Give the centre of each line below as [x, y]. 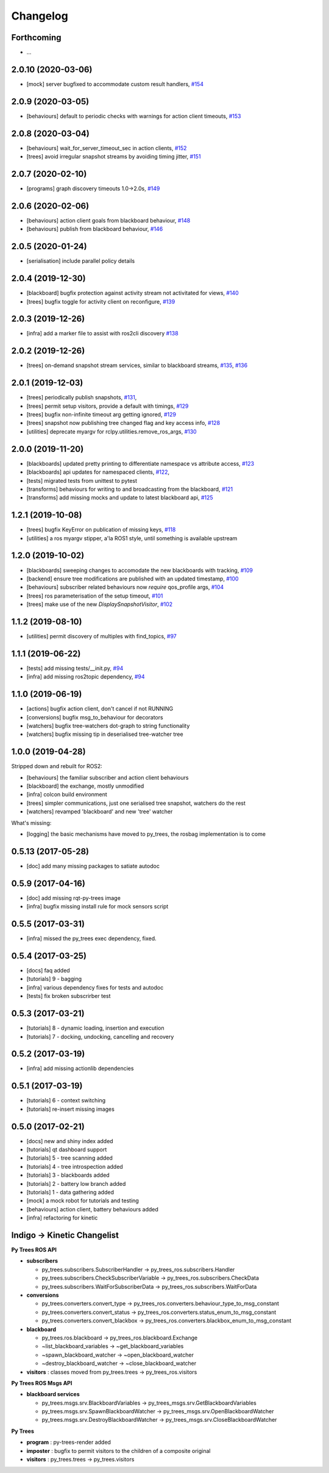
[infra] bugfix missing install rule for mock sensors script [97, 907]
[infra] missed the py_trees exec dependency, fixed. [91, 938]
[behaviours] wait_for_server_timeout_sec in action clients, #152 [107, 148]
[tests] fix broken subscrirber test [69, 996]
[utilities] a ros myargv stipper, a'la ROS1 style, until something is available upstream [132, 538]
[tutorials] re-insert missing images [71, 1109]
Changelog [40, 16]
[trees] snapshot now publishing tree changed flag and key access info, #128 [123, 423]
